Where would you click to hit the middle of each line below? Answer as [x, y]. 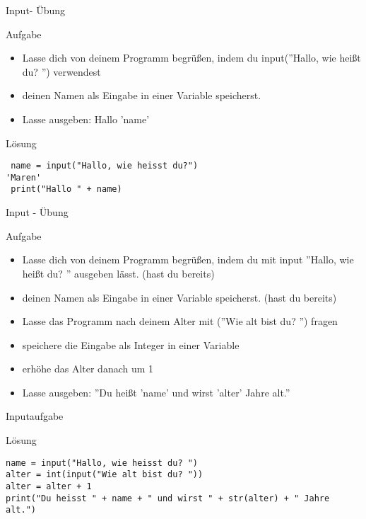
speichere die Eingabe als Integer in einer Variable [131, 344]
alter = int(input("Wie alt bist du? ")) [105, 475]
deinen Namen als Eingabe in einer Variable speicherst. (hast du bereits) [179, 297]
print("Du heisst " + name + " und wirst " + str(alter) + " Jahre [168, 498]
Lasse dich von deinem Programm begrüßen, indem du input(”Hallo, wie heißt [191, 58]
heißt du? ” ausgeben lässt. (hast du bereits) [118, 273]
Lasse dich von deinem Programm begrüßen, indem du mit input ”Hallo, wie [188, 259]
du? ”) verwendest [61, 71]
